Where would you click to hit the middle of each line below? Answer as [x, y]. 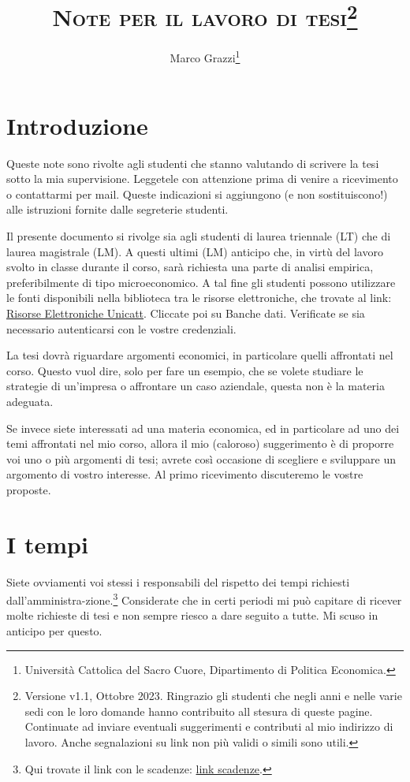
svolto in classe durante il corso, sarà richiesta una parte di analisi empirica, [190, 267]
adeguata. [30, 401]
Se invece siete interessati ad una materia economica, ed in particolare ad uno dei [203, 428]
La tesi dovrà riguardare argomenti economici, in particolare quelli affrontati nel [200, 355]
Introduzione [77, 125]
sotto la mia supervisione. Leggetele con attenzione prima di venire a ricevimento [202, 179]
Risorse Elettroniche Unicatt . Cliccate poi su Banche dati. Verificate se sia [186, 313]
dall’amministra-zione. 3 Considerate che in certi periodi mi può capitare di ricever [204, 599]
